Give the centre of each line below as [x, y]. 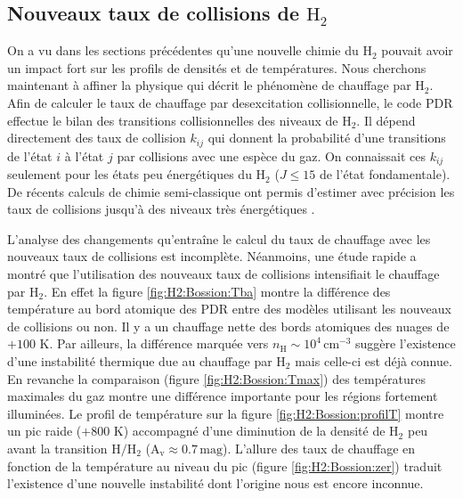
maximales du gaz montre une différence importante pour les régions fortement [223, 396]
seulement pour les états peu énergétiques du [130, 174]
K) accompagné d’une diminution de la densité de [249, 431]
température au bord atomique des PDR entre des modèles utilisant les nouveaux [229, 309]
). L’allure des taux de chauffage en [319, 448]
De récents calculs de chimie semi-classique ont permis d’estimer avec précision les [231, 191]
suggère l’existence [406, 343]
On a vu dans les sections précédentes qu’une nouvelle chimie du [183, 50]
